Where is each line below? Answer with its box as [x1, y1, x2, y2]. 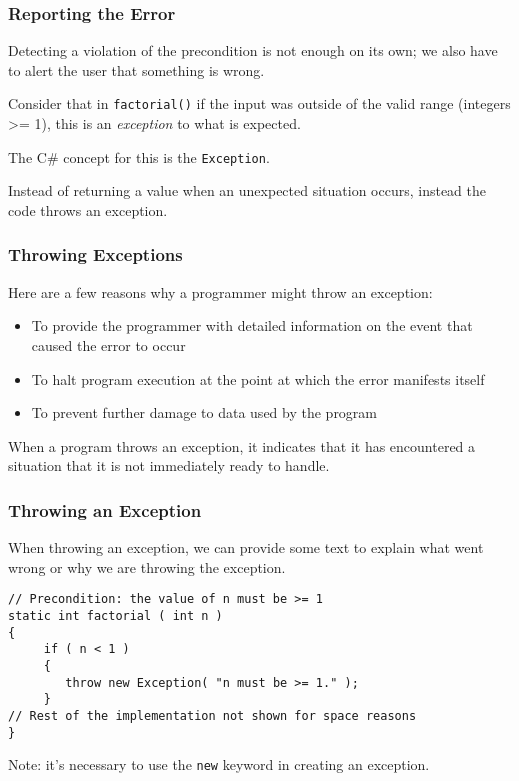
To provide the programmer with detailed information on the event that [31, 315, 473, 336]
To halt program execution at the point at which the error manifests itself [31, 368, 485, 389]
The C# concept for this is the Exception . [8, 146, 270, 167]
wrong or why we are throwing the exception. [8, 556, 286, 577]
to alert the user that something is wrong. [8, 59, 265, 80]
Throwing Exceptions [8, 242, 183, 267]
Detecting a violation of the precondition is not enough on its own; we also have [8, 40, 498, 61]
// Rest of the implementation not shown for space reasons [8, 708, 417, 723]
